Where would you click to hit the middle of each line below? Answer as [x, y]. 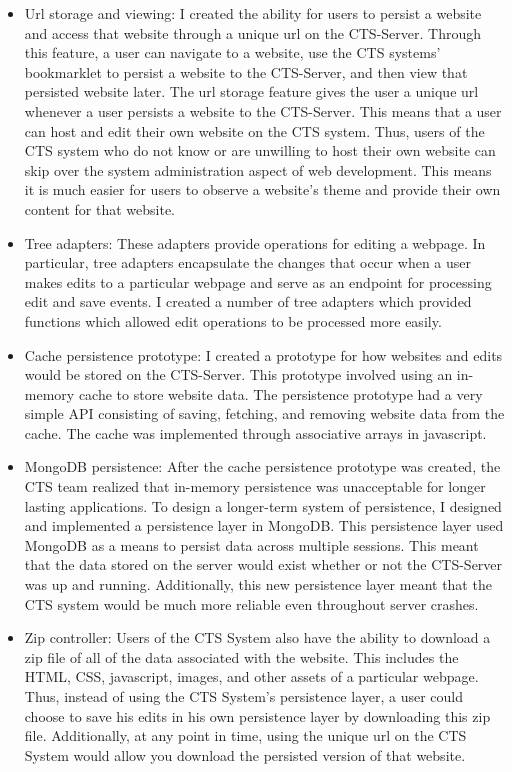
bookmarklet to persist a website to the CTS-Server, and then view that [246, 71]
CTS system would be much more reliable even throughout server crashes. [251, 603]
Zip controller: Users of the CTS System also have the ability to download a [257, 637]
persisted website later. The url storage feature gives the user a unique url [251, 91]
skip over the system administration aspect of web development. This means [258, 169]
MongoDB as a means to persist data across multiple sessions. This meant [251, 544]
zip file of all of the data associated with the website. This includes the [241, 656]
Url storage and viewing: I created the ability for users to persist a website [253, 13]
